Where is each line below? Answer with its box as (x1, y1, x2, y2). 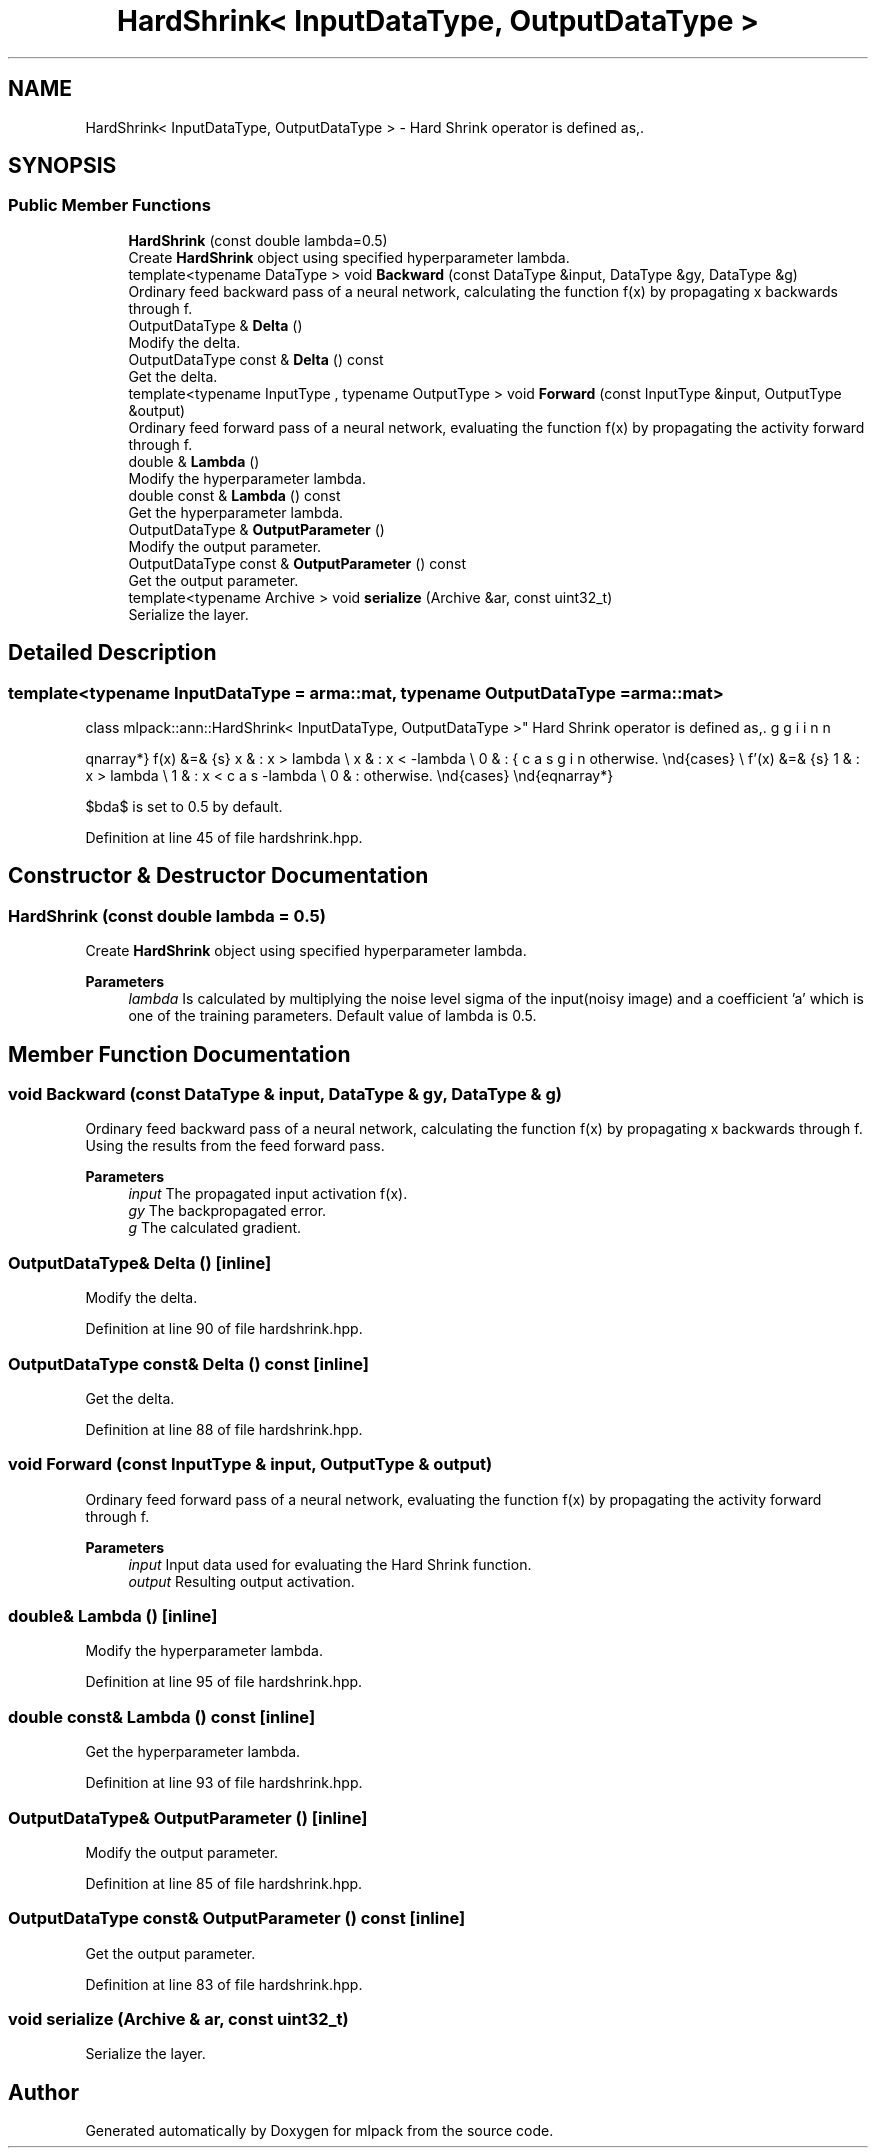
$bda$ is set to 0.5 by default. (85, 798, 283, 816)
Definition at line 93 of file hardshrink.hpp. (85, 1774, 363, 1792)
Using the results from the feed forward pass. (85, 1137, 385, 1155)
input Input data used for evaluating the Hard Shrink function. (128, 1555, 532, 1573)
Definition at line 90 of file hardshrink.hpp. (85, 1320, 363, 1338)
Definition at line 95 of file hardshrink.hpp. (85, 1673, 363, 1691)
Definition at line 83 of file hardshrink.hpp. (85, 1975, 363, 1993)
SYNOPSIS (8, 153, 117, 179)
